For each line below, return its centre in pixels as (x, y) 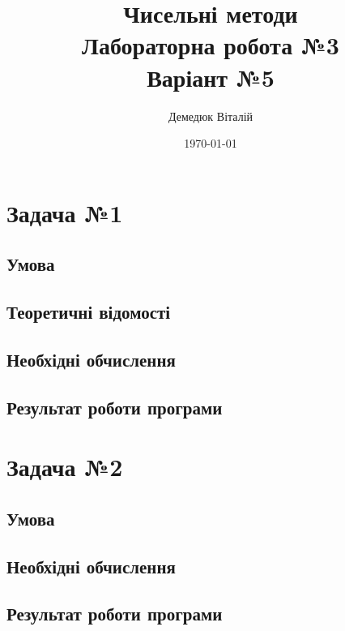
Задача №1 (65, 212)
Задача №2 (65, 467)
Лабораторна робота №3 (211, 45)
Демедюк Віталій (211, 116)
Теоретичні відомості (89, 312)
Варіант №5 (211, 77)
